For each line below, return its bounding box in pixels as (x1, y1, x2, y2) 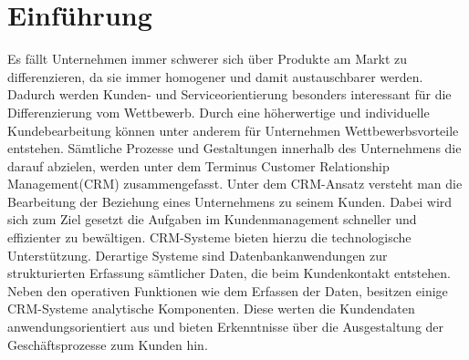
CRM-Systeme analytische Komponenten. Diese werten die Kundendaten (7, 299, 415, 318)
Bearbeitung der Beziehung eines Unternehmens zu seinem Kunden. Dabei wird (7, 191, 453, 211)
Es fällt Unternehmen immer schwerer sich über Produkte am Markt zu (7, 49, 407, 68)
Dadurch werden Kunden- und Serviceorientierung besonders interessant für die (7, 85, 452, 104)
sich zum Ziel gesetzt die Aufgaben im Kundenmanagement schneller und (7, 210, 417, 229)
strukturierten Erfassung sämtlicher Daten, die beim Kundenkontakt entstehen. (7, 263, 451, 283)
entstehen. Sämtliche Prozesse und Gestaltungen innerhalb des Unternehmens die (7, 139, 462, 158)
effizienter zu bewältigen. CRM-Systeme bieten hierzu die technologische (7, 228, 412, 247)
